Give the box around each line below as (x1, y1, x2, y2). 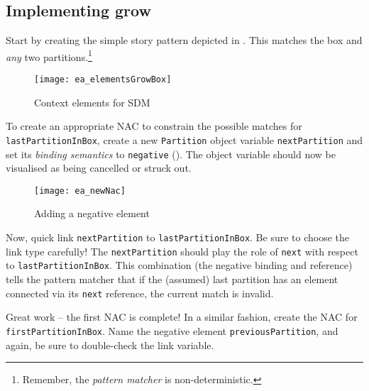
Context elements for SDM (34, 94, 150, 109)
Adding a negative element (34, 206, 150, 221)
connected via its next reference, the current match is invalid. (6, 285, 274, 300)
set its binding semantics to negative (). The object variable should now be (6, 146, 336, 161)
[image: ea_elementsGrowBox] (34, 75, 172, 85)
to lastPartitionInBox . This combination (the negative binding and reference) (6, 258, 353, 272)
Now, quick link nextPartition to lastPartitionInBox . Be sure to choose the (6, 230, 350, 245)
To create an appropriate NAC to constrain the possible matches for (6, 119, 302, 133)
